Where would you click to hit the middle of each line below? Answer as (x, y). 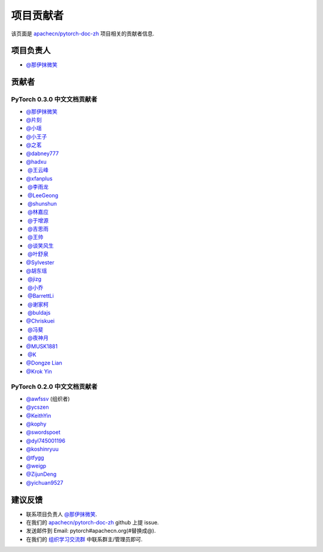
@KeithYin (39, 415)
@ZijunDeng (41, 474)
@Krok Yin (39, 371)
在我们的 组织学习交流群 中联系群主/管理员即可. (84, 539)
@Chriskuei (40, 321)
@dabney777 (42, 153)
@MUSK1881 (42, 346)
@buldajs (39, 312)
